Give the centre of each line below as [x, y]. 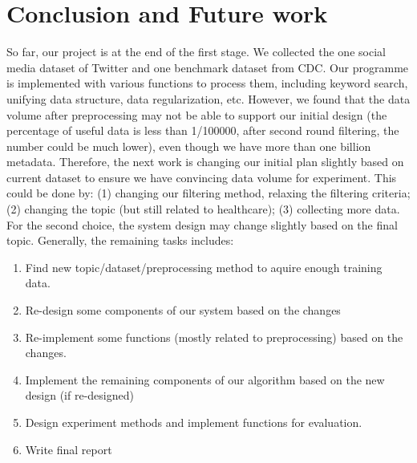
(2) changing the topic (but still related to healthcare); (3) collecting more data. [203, 209]
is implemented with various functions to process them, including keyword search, [207, 83]
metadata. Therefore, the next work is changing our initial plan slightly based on [205, 162]
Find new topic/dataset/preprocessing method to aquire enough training [204, 267]
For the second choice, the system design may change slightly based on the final [202, 224]
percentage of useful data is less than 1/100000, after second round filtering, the [203, 130]
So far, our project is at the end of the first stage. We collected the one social [196, 52]
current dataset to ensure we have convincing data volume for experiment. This [202, 177]
